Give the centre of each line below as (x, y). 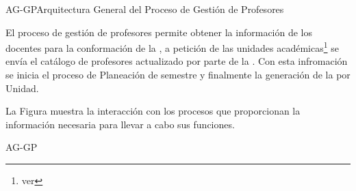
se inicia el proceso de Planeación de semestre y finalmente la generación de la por (178, 75)
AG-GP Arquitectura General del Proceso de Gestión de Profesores (145, 9)
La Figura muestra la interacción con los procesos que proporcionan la (153, 111)
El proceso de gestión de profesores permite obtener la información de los (159, 32)
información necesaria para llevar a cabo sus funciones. (120, 124)
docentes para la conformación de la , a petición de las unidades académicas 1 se (172, 47)
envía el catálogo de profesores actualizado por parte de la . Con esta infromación (177, 61)
